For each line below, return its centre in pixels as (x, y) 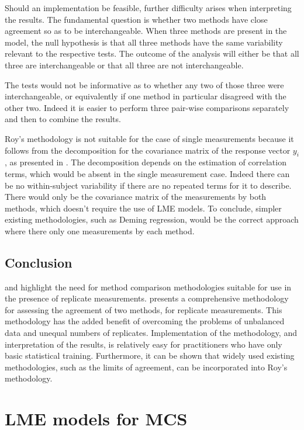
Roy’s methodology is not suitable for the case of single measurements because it (149, 138)
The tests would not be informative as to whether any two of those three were (144, 84)
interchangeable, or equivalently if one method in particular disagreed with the (146, 96)
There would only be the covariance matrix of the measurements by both (136, 197)
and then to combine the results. (63, 119)
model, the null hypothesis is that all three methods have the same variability (144, 42)
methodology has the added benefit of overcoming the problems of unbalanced (145, 321)
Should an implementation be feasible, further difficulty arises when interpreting (148, 8)
